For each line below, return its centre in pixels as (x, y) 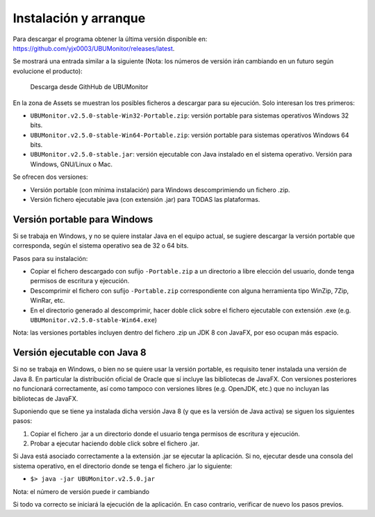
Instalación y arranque (79, 18)
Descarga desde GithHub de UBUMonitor (89, 87)
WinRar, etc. (48, 301)
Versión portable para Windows (83, 219)
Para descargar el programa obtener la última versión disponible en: (110, 39)
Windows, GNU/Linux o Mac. (71, 164)
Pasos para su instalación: (50, 258)
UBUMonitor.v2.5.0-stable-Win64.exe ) (94, 320)
